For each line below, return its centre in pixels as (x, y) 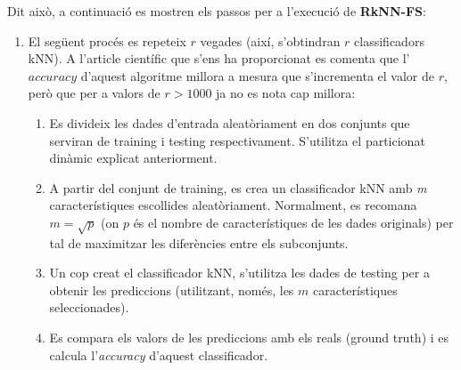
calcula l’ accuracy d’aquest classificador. (159, 354)
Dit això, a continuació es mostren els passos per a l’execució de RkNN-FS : (217, 11)
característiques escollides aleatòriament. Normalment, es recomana (233, 205)
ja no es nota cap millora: (286, 93)
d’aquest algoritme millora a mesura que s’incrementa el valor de (257, 75)
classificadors (389, 40)
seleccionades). (89, 307)
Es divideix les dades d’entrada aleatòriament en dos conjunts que (230, 122)
